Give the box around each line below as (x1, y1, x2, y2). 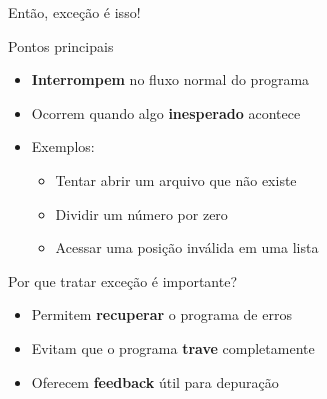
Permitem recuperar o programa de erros (31, 304, 292, 325)
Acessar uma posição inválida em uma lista (55, 237, 319, 258)
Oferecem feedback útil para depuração (31, 371, 279, 392)
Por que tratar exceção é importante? (8, 270, 237, 291)
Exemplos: (31, 136, 95, 157)
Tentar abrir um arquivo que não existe (55, 169, 297, 190)
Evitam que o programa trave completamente (31, 337, 315, 358)
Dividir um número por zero (55, 203, 228, 224)
